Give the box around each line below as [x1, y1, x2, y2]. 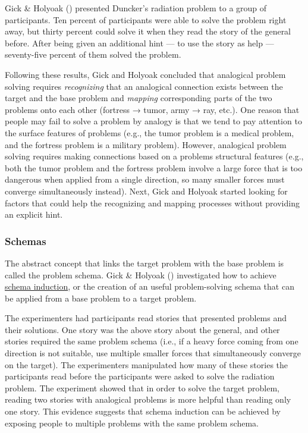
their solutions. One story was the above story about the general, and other [5, 323, 280, 335]
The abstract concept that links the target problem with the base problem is [5, 256, 284, 269]
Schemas [5, 233, 46, 248]
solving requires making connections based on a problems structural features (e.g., [5, 150, 304, 162]
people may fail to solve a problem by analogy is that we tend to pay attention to [5, 115, 302, 127]
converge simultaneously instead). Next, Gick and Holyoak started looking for [5, 184, 288, 197]
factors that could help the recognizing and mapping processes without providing [5, 196, 300, 209]
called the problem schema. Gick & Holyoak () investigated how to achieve [5, 268, 276, 281]
